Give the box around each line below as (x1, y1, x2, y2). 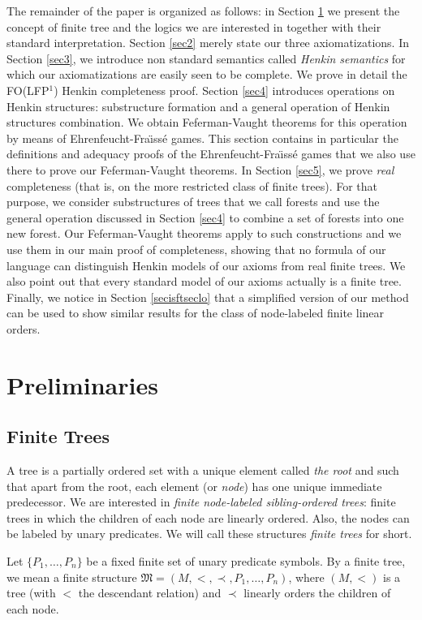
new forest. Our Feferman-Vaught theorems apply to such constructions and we (6, 225, 402, 242)
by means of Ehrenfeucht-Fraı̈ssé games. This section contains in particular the (6, 129, 398, 146)
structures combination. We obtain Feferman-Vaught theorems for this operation (6, 114, 407, 131)
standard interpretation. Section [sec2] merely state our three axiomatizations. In (6, 34, 410, 51)
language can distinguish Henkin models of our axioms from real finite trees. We (6, 256, 406, 273)
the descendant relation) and (78, 584, 222, 601)
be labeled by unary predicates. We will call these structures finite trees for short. (6, 525, 412, 542)
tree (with (6, 584, 56, 601)
